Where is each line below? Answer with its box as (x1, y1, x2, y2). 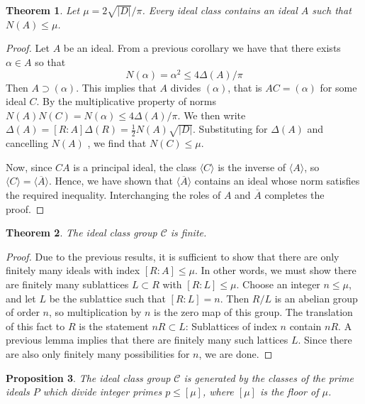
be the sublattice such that (49, 290, 166, 305)
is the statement (79, 318, 149, 333)
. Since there (298, 332, 352, 347)
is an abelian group (274, 290, 358, 305)
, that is (228, 80, 262, 94)
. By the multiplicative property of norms (36, 94, 217, 109)
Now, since (6, 159, 52, 174)
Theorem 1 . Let (6, 3, 80, 17)
